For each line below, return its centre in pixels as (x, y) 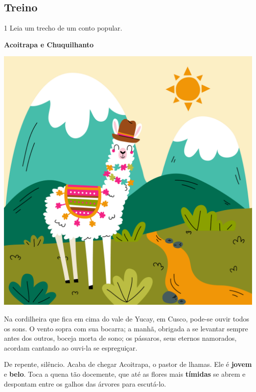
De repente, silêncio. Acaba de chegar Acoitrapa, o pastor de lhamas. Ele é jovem (128, 364)
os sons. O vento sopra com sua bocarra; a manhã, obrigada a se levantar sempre (126, 328)
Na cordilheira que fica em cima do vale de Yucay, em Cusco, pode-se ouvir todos (127, 318)
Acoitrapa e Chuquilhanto (49, 44)
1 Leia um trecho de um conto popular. (63, 28)
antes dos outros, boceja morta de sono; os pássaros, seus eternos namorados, (120, 338)
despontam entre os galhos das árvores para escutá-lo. (85, 383)
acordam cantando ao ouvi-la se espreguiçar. (71, 347)
